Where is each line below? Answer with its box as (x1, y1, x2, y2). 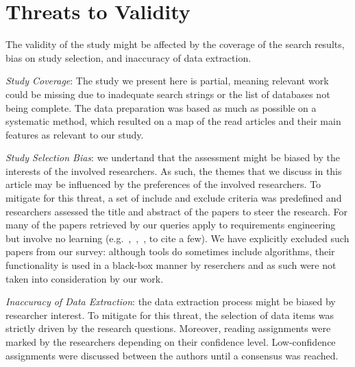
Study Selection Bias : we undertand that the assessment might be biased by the (5, 150, 340, 165)
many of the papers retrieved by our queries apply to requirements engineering (5, 217, 336, 232)
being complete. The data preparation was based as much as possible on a (5, 100, 317, 115)
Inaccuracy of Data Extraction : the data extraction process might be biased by (5, 294, 336, 309)
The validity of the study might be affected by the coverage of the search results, (5, 37, 345, 51)
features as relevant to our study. (5, 127, 144, 141)
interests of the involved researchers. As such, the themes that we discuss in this (5, 163, 342, 178)
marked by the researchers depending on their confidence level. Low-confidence (5, 335, 336, 348)
